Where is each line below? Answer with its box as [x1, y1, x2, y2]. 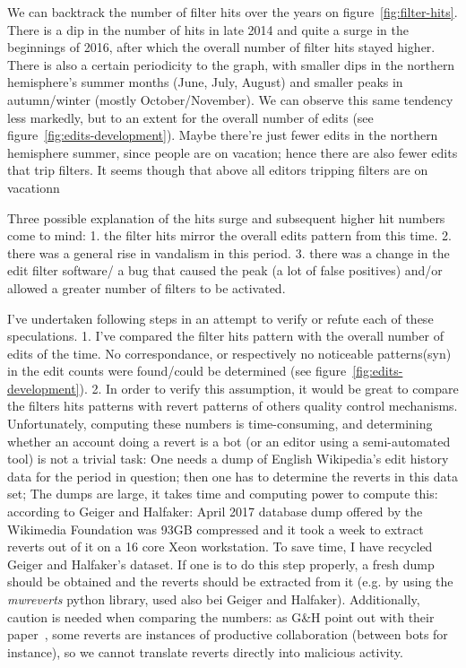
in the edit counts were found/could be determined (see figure [7, 361, 347, 380]
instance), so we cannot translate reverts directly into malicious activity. [7, 642, 403, 661]
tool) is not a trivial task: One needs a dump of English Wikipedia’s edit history [7, 449, 449, 468]
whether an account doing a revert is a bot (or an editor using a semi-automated [7, 431, 451, 450]
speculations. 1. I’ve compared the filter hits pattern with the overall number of [7, 326, 444, 345]
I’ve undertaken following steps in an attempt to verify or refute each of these [7, 308, 434, 327]
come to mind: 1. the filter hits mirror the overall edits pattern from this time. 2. [7, 226, 452, 245]
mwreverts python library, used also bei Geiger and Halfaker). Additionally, [7, 590, 420, 608]
